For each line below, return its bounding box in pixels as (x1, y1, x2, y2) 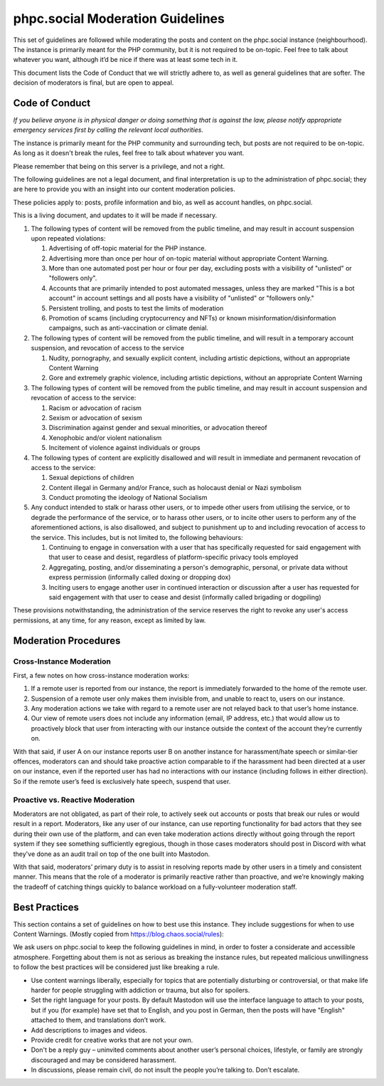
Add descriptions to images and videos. (31, 1025, 148, 1034)
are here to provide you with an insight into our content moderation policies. (13, 185, 235, 194)
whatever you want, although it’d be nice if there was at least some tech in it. (13, 56, 238, 64)
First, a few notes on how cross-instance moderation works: (13, 671, 190, 679)
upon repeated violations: (31, 234, 106, 242)
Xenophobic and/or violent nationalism (48, 433, 162, 442)
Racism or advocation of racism (48, 403, 142, 412)
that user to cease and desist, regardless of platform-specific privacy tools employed (48, 553, 299, 562)
